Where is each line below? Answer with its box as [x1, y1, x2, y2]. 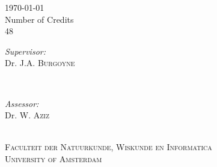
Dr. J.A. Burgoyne [5, 56, 75, 69]
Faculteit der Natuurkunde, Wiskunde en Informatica [5, 141, 212, 153]
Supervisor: [5, 44, 46, 57]
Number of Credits [5, 13, 74, 25]
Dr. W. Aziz [5, 109, 50, 121]
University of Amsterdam [5, 152, 102, 165]
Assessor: [5, 97, 39, 109]
